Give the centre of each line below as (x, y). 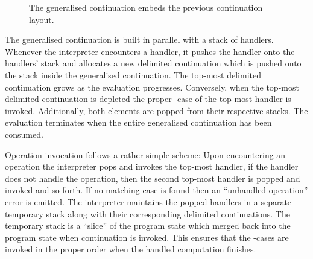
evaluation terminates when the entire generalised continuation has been (138, 122)
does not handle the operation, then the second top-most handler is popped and (153, 178)
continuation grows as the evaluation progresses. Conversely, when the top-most (152, 87)
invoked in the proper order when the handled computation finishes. (131, 249)
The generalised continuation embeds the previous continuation (146, 7)
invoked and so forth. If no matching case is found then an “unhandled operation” (156, 190)
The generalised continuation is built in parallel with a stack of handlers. (139, 40)
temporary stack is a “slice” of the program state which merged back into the (148, 225)
